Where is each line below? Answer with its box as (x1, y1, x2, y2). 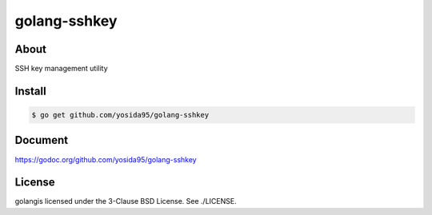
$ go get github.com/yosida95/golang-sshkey (31, 110, 210, 120)
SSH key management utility (14, 64, 108, 74)
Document (14, 133, 68, 147)
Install (14, 84, 47, 98)
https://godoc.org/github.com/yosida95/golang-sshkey (14, 154, 197, 164)
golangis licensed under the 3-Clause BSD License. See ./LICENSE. (14, 197, 237, 206)
